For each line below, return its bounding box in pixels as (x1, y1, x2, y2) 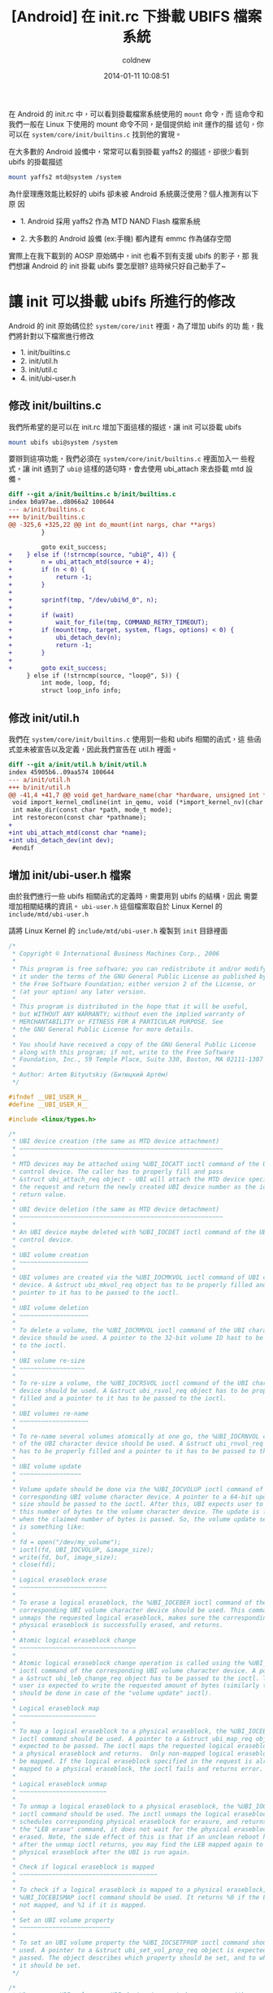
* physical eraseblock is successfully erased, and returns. (11, 1621, 223, 1630)
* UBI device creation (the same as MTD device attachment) (11, 1138, 220, 1146)
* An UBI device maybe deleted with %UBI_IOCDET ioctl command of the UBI (11, 1228, 271, 1236)
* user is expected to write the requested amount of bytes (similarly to (11, 1682, 271, 1690)
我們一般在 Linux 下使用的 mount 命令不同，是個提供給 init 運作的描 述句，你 (8, 119, 264, 128)
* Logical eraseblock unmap (11, 1780, 107, 1788)
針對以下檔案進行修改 (22, 331, 94, 341)
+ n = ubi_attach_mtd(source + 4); (8, 558, 154, 566)
